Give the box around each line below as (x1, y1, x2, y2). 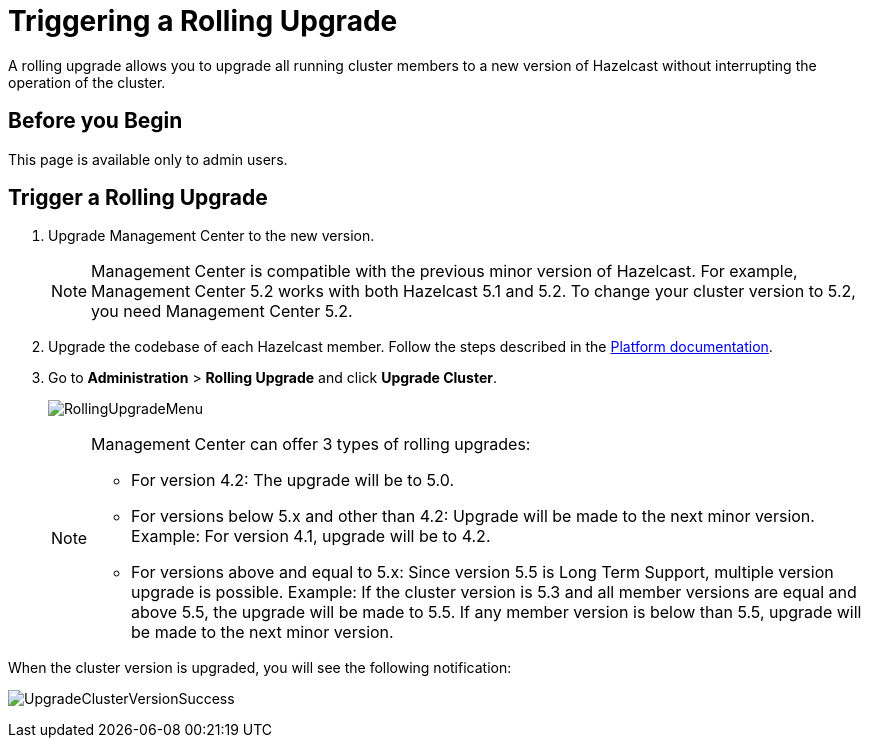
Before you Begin (8, 108, 183, 134)
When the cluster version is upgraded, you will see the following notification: (8, 659, 512, 677)
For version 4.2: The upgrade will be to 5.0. (131, 470, 455, 491)
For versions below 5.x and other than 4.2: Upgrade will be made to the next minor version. (131, 506, 815, 527)
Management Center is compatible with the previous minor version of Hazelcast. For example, (91, 261, 798, 282)
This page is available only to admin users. (8, 150, 288, 168)
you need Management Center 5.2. (91, 301, 353, 322)
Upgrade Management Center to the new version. (48, 227, 375, 245)
